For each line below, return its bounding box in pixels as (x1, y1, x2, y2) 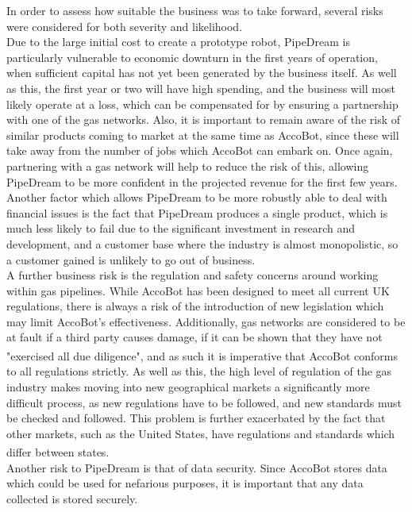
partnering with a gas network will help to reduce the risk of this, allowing (6, 157, 369, 174)
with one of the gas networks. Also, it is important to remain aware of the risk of (6, 111, 400, 128)
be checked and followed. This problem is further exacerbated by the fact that (6, 410, 386, 426)
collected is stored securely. (6, 490, 138, 506)
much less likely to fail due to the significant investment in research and (6, 220, 356, 237)
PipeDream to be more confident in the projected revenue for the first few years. (6, 173, 398, 190)
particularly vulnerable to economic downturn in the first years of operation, (6, 48, 378, 65)
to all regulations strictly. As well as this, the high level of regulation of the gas (6, 363, 392, 379)
